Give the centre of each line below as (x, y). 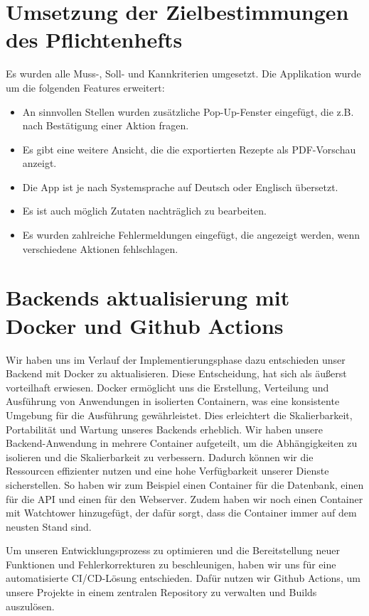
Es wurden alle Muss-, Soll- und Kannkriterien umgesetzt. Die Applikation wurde (183, 74)
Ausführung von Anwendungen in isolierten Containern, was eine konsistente (173, 401)
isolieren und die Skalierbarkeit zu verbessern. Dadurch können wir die (160, 456)
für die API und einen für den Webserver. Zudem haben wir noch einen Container (184, 498)
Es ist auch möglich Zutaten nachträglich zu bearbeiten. (144, 211)
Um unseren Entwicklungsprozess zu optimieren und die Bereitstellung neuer (173, 550)
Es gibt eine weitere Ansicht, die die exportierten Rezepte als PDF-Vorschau (189, 149)
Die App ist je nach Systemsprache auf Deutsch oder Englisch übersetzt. (180, 187)
